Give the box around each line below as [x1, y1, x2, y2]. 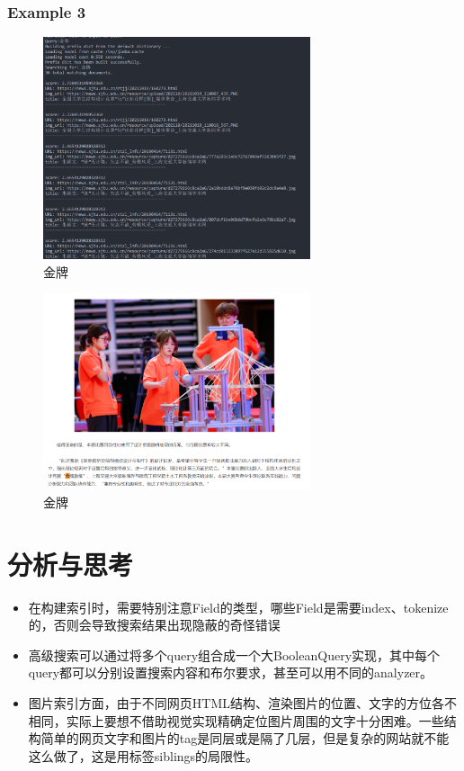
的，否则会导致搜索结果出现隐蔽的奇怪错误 [28, 615, 281, 634]
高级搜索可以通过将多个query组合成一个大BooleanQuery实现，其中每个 [28, 645, 441, 664]
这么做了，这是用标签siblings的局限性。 [28, 746, 259, 765]
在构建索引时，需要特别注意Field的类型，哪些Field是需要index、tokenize [28, 597, 449, 616]
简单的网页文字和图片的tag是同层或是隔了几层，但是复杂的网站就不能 [40, 729, 450, 748]
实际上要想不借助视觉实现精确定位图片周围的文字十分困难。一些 [66, 711, 444, 730]
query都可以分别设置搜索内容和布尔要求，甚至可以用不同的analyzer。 [28, 663, 433, 682]
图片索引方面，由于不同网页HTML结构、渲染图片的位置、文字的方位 [28, 693, 432, 712]
